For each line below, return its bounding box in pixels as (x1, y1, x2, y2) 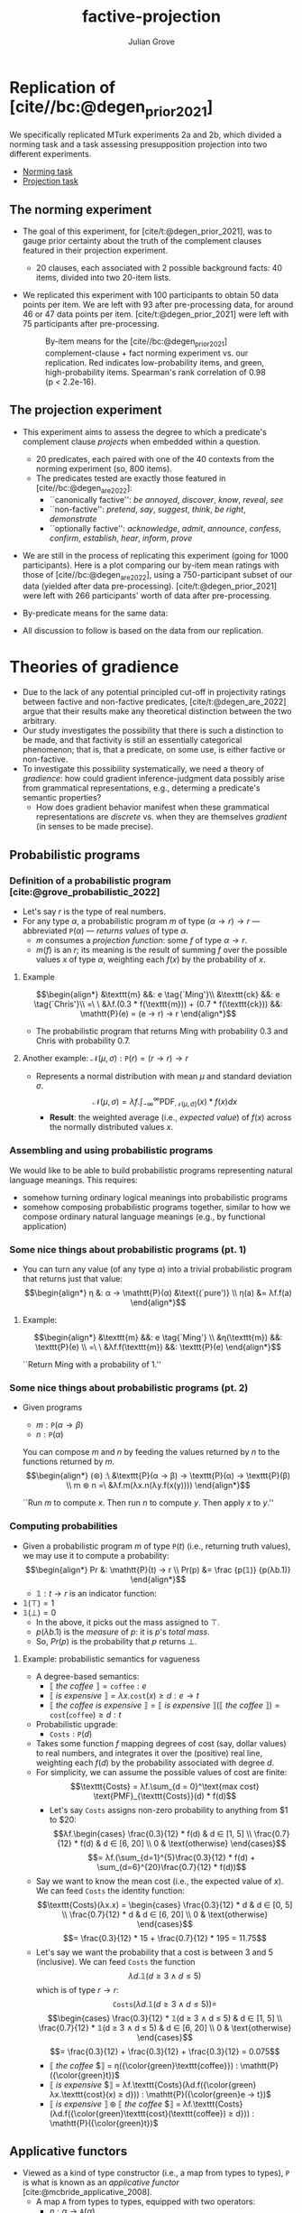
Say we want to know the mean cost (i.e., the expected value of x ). (35, 1875, 284, 1886)
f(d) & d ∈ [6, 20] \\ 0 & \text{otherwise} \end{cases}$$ (79, 1838, 287, 1848)
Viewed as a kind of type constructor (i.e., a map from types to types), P (22, 2168, 290, 2179)
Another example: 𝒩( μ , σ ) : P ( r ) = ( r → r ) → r (22, 1052, 189, 1063)
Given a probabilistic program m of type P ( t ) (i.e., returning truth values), (22, 1541, 291, 1551)
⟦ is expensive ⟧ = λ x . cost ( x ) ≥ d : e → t (49, 1690, 200, 1700)
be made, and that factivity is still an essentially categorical (22, 735, 243, 745)
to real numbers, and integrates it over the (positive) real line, (35, 1747, 263, 1758)
